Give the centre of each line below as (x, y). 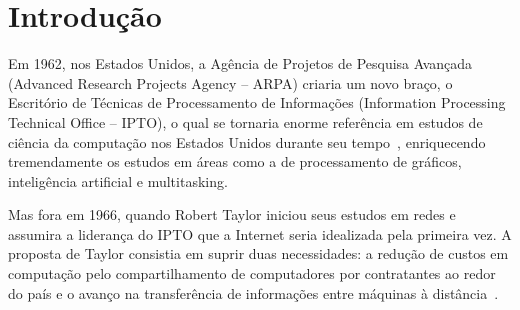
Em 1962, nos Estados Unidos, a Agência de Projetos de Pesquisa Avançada (240, 63)
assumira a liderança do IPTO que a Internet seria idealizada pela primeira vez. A (260, 233)
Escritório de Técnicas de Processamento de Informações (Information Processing (257, 102)
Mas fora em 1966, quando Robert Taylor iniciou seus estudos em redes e (232, 214)
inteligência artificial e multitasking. (118, 180)
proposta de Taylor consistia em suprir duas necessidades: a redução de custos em (258, 253)
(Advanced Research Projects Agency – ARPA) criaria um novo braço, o (230, 82)
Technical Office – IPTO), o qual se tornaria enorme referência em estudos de (245, 121)
